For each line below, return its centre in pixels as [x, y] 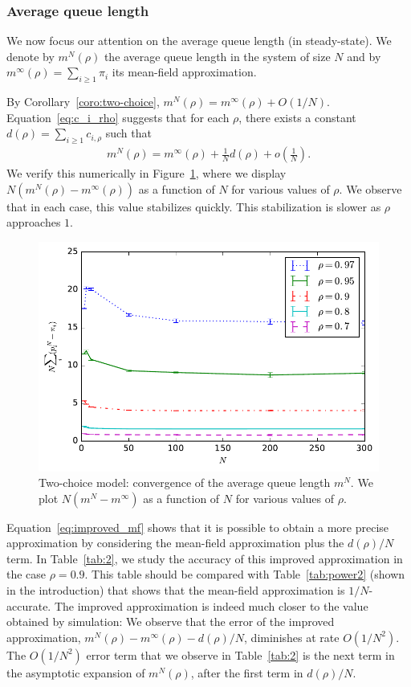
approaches [34, 222]
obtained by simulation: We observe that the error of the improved [171, 622]
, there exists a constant [297, 117]
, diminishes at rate [292, 637]
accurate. [29, 605]
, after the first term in [247, 672]
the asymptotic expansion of [76, 672]
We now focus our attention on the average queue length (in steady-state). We [199, 41]
